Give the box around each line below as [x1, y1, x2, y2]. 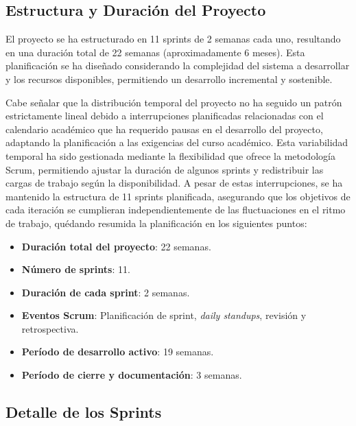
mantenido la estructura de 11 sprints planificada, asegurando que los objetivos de [5, 189, 351, 203]
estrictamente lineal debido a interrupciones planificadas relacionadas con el [5, 108, 324, 123]
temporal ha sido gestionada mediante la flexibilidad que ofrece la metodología [5, 148, 335, 163]
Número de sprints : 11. [21, 262, 130, 276]
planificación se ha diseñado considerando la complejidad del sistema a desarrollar [5, 58, 350, 73]
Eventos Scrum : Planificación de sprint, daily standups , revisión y [21, 308, 307, 322]
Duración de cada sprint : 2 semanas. [21, 285, 190, 299]
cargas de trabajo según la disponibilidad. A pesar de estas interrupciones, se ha [5, 176, 343, 190]
